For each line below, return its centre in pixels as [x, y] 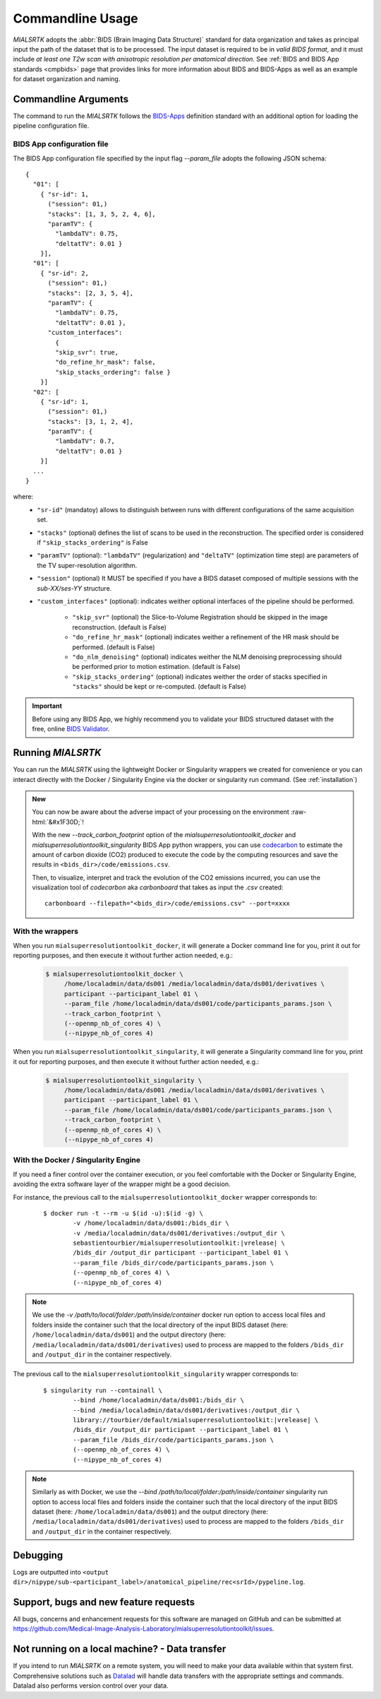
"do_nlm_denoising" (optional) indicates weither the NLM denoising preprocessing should [207, 656]
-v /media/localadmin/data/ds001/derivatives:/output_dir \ [179, 1233]
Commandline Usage [76, 18]
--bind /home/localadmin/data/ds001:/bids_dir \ [159, 1400]
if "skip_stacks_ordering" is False [92, 543]
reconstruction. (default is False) [120, 627]
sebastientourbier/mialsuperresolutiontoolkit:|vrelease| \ [179, 1243]
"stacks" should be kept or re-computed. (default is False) [159, 687]
